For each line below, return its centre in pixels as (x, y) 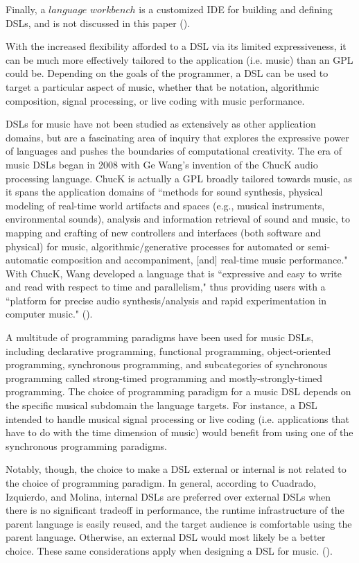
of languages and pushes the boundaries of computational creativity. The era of (174, 151)
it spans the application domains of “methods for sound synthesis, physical (164, 192)
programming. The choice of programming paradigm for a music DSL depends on (178, 391)
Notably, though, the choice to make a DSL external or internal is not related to (176, 469)
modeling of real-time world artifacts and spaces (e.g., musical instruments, (165, 205)
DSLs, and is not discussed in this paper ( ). (98, 23)
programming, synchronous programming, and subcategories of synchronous (167, 364)
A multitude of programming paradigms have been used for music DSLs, (160, 337)
